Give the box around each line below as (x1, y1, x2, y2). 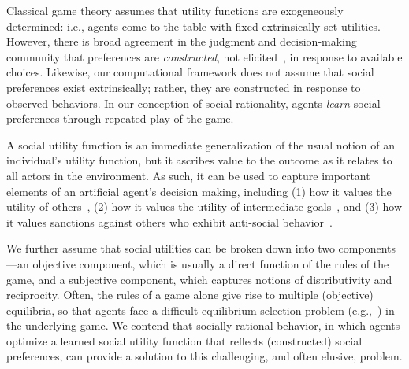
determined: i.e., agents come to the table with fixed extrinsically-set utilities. (6, 17, 381, 34)
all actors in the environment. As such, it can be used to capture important (6, 167, 370, 183)
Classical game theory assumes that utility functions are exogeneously (6, 2, 344, 18)
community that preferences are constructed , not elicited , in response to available (6, 48, 403, 65)
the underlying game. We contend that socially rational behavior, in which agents (6, 317, 400, 334)
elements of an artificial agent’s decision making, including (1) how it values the (6, 183, 392, 199)
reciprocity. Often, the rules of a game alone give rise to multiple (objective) (6, 286, 374, 303)
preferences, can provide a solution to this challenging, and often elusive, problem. (6, 348, 403, 364)
